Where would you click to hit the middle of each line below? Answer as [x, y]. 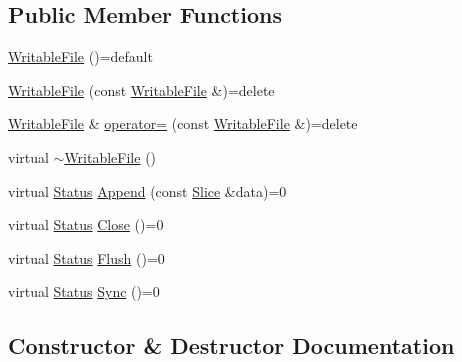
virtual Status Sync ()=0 [84, 291]
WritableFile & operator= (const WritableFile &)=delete [183, 123]
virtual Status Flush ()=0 [86, 257]
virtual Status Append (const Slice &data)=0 [147, 190]
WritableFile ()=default [80, 56]
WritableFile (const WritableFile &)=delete [141, 89]
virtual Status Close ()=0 [86, 224]
